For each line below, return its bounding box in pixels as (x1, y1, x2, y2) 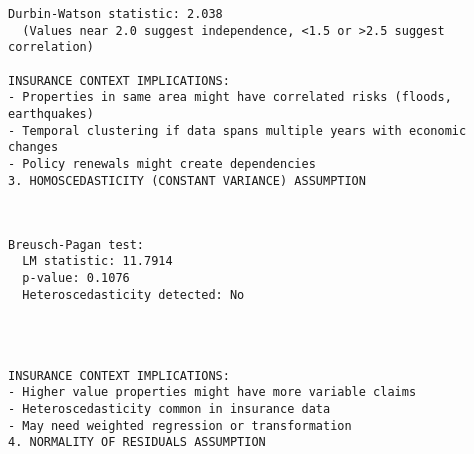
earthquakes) (8, 106, 94, 121)
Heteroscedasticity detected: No (22, 287, 245, 302)
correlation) (8, 40, 94, 55)
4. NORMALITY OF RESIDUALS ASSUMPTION (8, 435, 266, 450)
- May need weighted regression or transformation (8, 418, 352, 433)
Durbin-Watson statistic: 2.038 (8, 7, 223, 21)
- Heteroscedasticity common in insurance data (8, 402, 331, 416)
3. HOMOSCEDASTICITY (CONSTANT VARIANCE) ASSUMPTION (8, 173, 366, 188)
